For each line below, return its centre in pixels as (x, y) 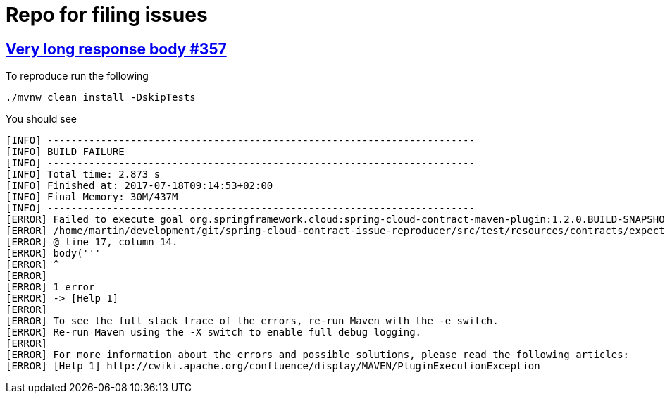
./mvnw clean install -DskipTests (101, 98)
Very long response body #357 (116, 49)
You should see (41, 119)
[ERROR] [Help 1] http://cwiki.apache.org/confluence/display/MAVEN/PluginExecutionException (273, 366)
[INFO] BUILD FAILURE (65, 152)
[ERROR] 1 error (50, 287)
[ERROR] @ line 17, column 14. (92, 242)
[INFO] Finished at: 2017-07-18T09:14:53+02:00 (139, 186)
